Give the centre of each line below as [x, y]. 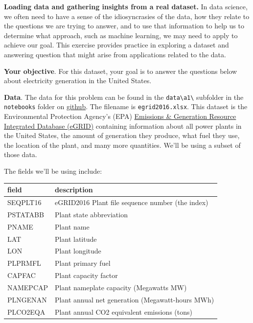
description [74, 190]
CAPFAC [22, 275]
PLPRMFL [24, 263]
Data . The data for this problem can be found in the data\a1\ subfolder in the [124, 97]
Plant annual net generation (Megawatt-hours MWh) [135, 299]
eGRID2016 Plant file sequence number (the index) [132, 202]
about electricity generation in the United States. [78, 81]
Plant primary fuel [83, 263]
